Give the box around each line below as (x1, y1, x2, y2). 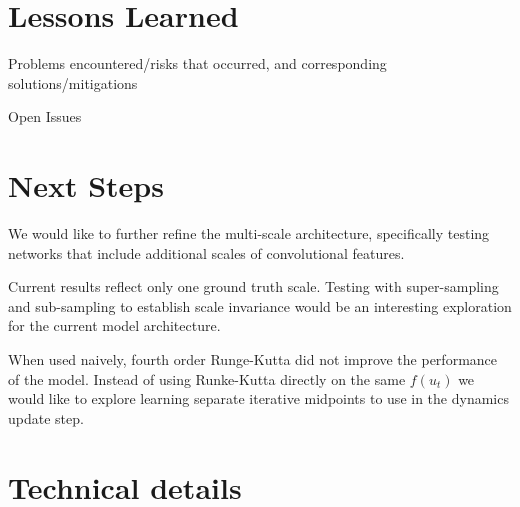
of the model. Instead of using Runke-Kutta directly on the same (8, 368, 406, 389)
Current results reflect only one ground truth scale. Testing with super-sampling (8, 276, 499, 297)
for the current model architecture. (8, 315, 221, 336)
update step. (8, 407, 84, 428)
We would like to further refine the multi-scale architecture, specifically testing (8, 223, 490, 244)
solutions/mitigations (8, 72, 138, 93)
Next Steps (8, 165, 164, 206)
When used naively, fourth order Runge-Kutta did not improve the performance (8, 349, 498, 369)
